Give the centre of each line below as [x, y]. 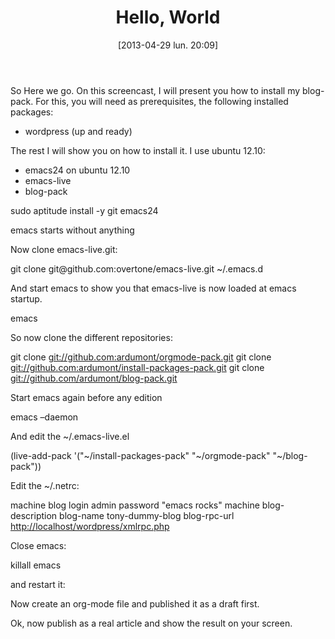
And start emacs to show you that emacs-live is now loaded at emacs [153, 288]
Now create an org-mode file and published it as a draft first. [135, 603]
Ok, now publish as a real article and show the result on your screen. [151, 623]
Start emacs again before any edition [86, 397]
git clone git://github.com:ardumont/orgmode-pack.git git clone [141, 357]
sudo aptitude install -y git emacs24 [84, 210]
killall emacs [36, 565]
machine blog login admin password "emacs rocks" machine [135, 505]
